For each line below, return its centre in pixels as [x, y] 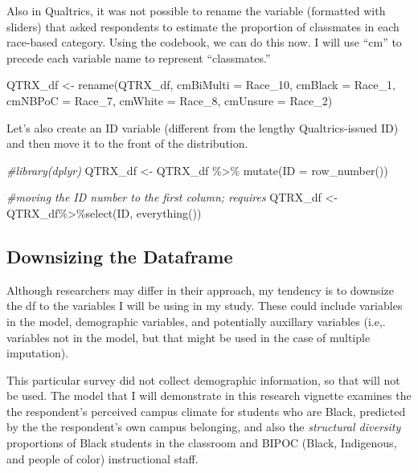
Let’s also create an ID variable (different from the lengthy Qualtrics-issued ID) [203, 127]
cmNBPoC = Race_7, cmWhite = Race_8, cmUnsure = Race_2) [170, 100]
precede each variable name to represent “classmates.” [139, 57]
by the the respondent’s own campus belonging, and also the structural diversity [204, 427]
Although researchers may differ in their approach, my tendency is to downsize [200, 290]
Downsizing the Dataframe [120, 256]
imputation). [38, 353]
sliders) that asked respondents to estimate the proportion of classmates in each [203, 26]
